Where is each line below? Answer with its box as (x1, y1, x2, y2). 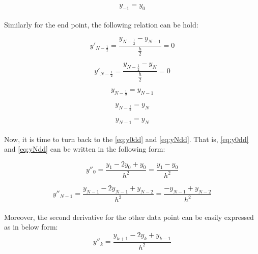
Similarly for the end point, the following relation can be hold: (4, 19, 198, 30)
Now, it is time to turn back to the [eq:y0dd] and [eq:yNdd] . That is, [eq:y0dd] (4, 133, 249, 144)
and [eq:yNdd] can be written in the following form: (4, 144, 165, 154)
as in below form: (4, 221, 58, 232)
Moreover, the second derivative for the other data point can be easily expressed (4, 211, 254, 222)
